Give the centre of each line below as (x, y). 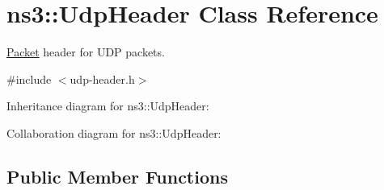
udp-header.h (102, 78)
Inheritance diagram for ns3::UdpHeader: (108, 106)
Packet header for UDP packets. (86, 52)
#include (29, 78)
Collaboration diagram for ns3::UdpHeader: (114, 132)
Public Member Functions (117, 176)
